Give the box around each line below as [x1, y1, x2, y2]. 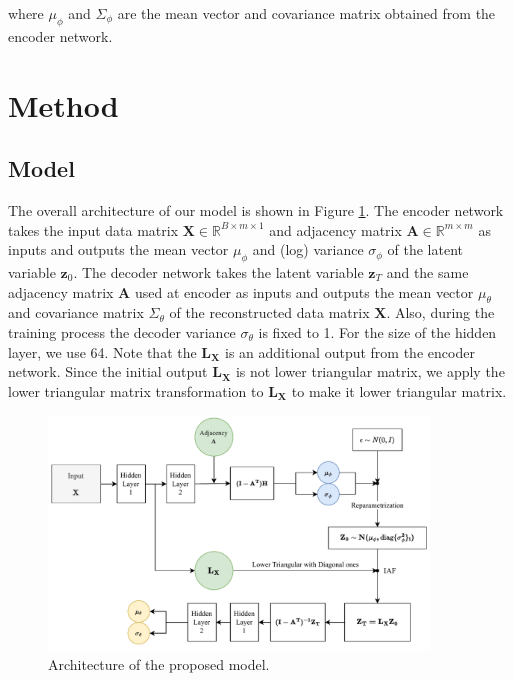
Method [8, 84, 119, 125]
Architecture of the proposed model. [48, 654, 270, 675]
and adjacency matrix [269, 219, 402, 240]
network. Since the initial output [8, 361, 208, 382]
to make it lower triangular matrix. [291, 380, 507, 401]
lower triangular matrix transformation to [8, 380, 264, 401]
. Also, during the [386, 302, 495, 323]
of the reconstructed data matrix [169, 302, 370, 323]
